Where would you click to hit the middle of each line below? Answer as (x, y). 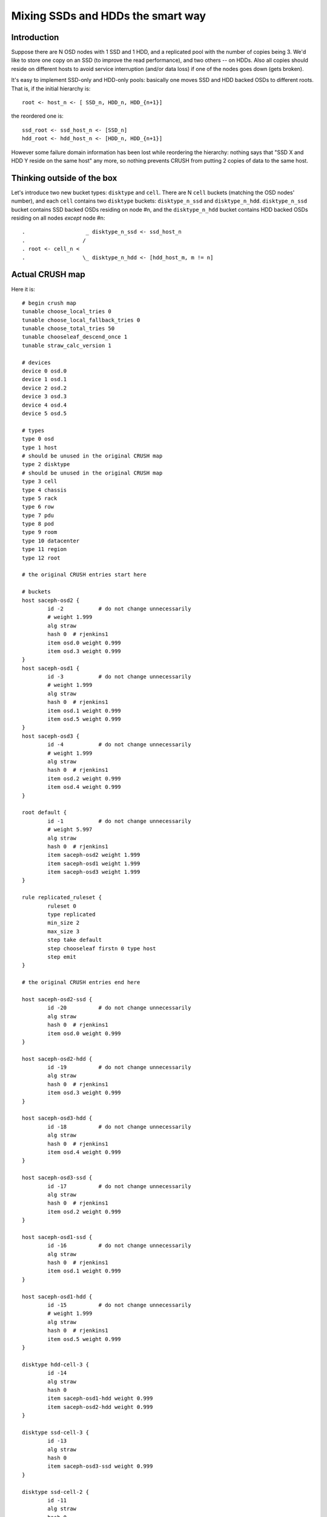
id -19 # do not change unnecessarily (119, 1067)
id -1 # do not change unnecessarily (119, 821)
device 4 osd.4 (45, 405)
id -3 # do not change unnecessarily (119, 677)
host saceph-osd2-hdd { (57, 1059)
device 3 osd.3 (45, 397)
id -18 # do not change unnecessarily (119, 1127)
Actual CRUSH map (48, 275)
